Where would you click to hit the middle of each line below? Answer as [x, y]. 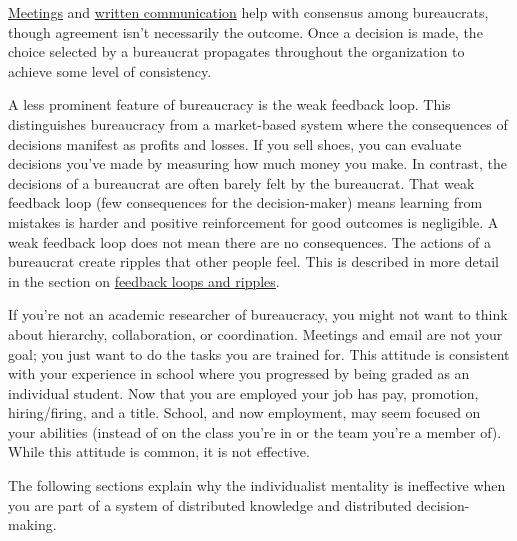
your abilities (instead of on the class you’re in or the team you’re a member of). [255, 431]
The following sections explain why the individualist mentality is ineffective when [257, 485]
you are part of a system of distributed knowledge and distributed [210, 504]
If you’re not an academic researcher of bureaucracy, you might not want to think [258, 314]
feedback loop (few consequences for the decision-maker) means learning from [245, 202]
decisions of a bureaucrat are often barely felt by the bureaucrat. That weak [241, 182]
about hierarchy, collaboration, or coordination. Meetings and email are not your [255, 333]
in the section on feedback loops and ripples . [144, 280]
